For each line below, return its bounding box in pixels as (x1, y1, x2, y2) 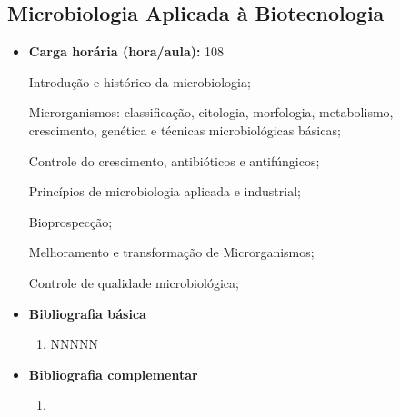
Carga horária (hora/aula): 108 (28, 42, 225, 61)
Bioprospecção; (28, 212, 113, 231)
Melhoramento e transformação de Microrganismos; (28, 243, 315, 262)
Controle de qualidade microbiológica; (28, 273, 239, 292)
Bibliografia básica (28, 303, 146, 323)
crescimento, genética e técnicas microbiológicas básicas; (28, 120, 341, 139)
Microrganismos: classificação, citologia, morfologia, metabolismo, (28, 103, 394, 122)
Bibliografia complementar (28, 364, 198, 383)
